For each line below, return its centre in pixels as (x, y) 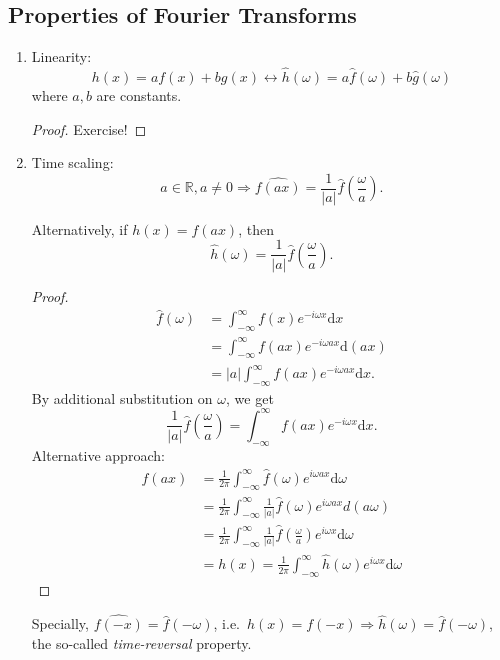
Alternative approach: (98, 454)
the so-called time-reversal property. (141, 642)
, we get (250, 397)
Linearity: (61, 56)
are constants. (139, 95)
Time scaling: (72, 162)
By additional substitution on (122, 397)
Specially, (60, 623)
